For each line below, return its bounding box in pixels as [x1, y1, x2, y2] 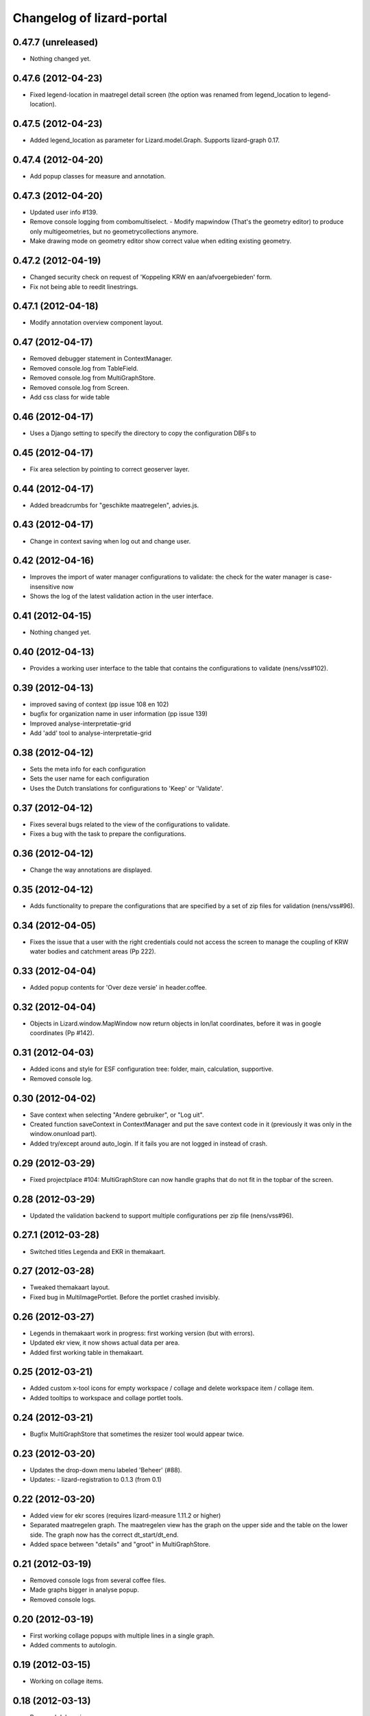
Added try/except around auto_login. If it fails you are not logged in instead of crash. [29, 1139, 268, 1148]
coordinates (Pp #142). [29, 1029, 95, 1037]
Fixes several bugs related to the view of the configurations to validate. [29, 820, 230, 828]
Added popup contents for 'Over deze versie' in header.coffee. [29, 984, 207, 992]
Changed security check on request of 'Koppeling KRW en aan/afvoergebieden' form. [29, 273, 272, 281]
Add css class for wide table [29, 393, 110, 401]
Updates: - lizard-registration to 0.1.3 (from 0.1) [29, 1476, 162, 1483]
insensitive [29, 582, 60, 590]
